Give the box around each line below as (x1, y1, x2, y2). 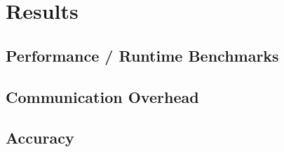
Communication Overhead (6, 85, 199, 107)
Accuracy (6, 127, 74, 148)
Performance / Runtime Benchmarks (6, 44, 279, 66)
